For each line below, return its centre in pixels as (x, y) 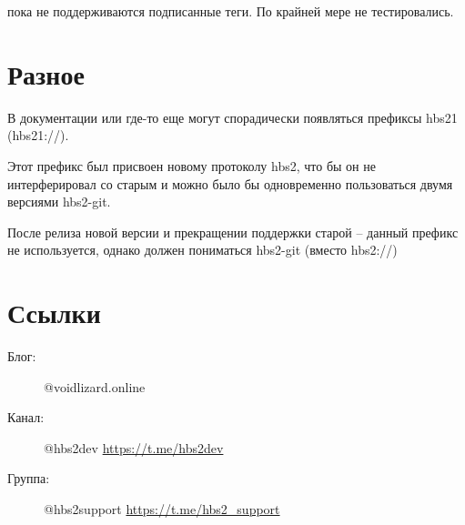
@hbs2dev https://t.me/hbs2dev (134, 447)
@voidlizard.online (95, 386)
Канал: (26, 417)
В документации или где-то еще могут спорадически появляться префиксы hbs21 (232, 117)
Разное (46, 73)
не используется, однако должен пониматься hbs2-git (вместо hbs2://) (202, 250)
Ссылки (54, 313)
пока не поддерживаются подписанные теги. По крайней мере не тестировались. (231, 11)
